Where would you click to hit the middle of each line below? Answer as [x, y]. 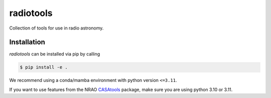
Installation [27, 42]
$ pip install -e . [44, 67]
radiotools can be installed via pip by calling [55, 54]
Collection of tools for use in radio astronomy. [56, 28]
